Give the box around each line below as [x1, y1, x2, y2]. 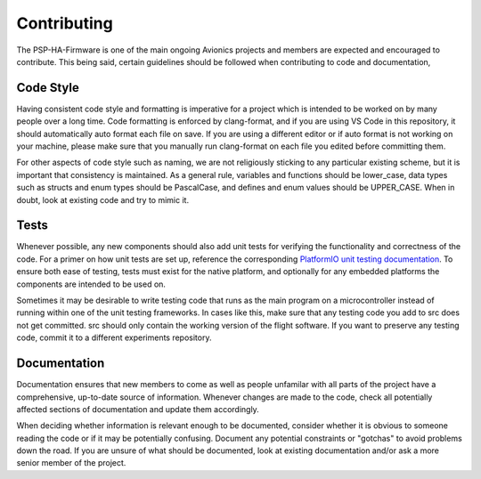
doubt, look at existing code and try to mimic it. [16, 194, 190, 205]
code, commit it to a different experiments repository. [16, 332, 212, 343]
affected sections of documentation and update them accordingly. [16, 403, 260, 414]
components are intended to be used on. [16, 279, 167, 289]
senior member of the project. [16, 458, 126, 468]
